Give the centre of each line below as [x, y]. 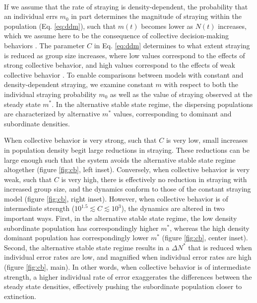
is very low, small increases [207, 140]
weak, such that [28, 179]
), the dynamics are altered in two [173, 208]
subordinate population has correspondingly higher [81, 228]
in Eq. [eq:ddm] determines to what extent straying [172, 45]
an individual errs [31, 16]
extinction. [20, 296]
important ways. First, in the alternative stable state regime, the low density [121, 218]
